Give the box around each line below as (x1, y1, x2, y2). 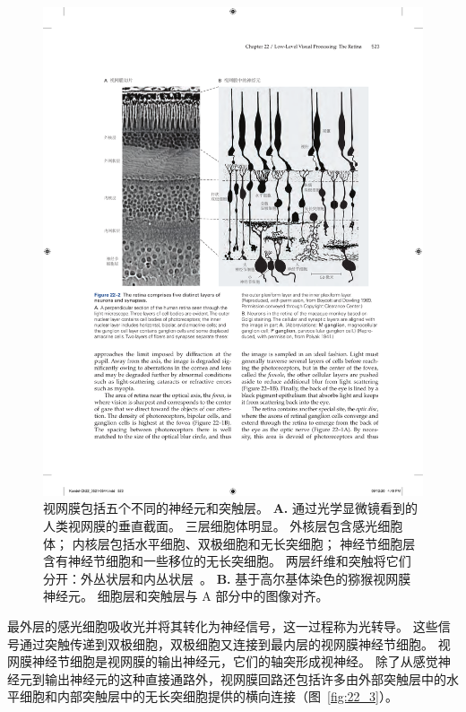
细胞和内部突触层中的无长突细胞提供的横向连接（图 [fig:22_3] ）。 (19, 687, 398, 706)
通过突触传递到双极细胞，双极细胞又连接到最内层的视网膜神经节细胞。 (19, 634, 434, 653)
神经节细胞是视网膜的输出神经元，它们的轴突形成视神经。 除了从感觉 (31, 652, 438, 671)
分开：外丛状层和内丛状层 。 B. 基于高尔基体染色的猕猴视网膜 (43, 569, 411, 587)
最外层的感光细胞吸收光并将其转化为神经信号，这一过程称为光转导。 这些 (7, 616, 438, 635)
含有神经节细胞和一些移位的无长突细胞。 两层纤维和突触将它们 (43, 551, 411, 570)
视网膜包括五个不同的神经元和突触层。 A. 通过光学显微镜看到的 (43, 499, 418, 517)
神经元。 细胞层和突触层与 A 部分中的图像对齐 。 (43, 586, 329, 605)
